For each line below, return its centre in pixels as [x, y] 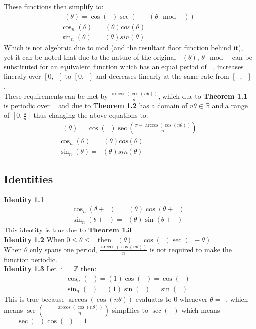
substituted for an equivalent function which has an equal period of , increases [124, 66]
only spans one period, [64, 249]
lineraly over [23, 76]
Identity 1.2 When [34, 239]
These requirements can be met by [56, 95]
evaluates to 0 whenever [172, 299]
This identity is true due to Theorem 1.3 [68, 230]
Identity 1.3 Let [30, 269]
